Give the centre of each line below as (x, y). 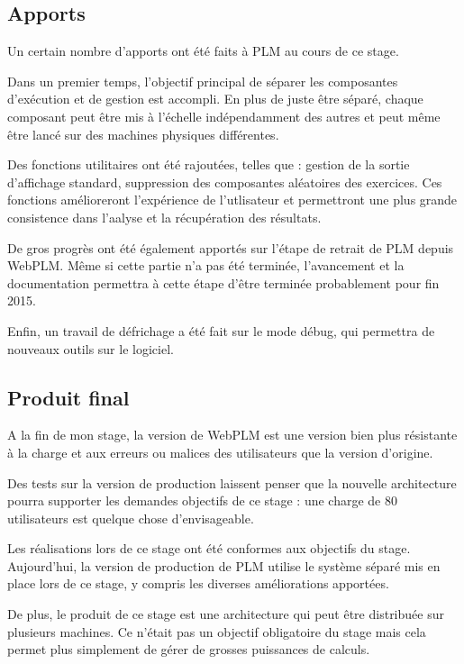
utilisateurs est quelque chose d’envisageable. (131, 518)
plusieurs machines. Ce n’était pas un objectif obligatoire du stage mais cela (217, 631)
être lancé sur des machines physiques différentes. (143, 134)
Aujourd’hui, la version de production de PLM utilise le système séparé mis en (224, 565)
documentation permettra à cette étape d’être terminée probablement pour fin (223, 282)
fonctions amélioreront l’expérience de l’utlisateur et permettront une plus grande (232, 200)
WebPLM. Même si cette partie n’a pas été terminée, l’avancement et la (206, 265)
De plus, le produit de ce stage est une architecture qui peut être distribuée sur (226, 614)
